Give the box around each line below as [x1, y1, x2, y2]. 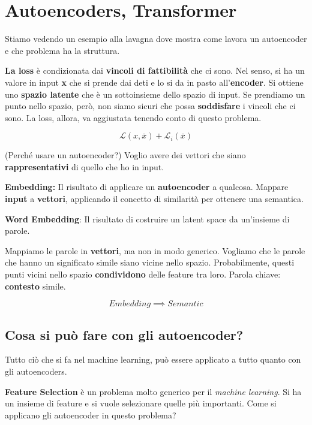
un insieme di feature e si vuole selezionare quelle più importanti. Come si [5, 397, 277, 409]
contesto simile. [5, 279, 66, 292]
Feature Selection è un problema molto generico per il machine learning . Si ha [5, 385, 302, 397]
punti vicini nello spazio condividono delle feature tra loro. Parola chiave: [5, 268, 281, 281]
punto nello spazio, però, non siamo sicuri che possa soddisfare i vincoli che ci [5, 100, 296, 112]
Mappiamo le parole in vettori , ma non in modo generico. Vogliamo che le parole [5, 244, 305, 257]
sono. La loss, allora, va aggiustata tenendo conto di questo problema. [5, 111, 262, 123]
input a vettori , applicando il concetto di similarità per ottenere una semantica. [5, 192, 304, 205]
